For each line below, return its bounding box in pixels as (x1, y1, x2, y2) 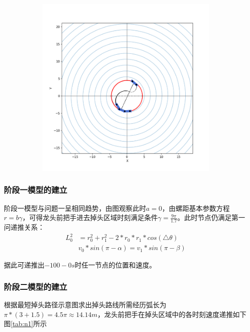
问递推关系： (4, 222, 44, 232)
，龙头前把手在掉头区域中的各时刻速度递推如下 (97, 309, 247, 319)
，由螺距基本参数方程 (162, 203, 230, 213)
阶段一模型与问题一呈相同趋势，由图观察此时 (4, 203, 146, 213)
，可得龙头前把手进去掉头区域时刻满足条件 (22, 212, 158, 222)
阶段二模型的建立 (4, 280, 67, 292)
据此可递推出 (4, 260, 44, 270)
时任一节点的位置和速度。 (74, 260, 156, 270)
